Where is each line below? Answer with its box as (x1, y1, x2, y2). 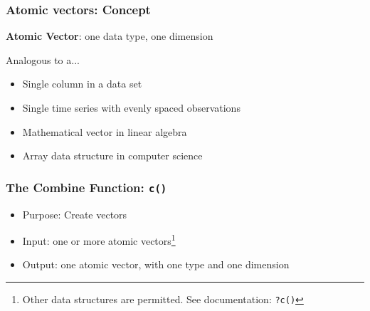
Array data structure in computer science (22, 148, 203, 163)
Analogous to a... (6, 52, 80, 67)
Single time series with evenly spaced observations (22, 100, 240, 115)
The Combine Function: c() (6, 178, 167, 196)
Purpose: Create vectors (22, 206, 127, 221)
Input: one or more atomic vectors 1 (22, 231, 176, 248)
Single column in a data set (22, 76, 142, 91)
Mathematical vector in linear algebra (22, 124, 187, 139)
